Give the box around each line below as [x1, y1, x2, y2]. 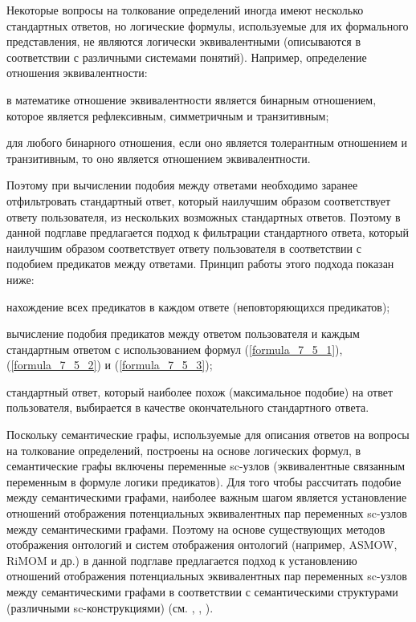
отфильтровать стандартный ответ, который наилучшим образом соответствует [6, 192, 391, 209]
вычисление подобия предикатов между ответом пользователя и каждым [6, 325, 360, 342]
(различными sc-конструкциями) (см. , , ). [6, 599, 214, 616]
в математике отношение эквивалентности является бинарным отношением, [6, 91, 377, 108]
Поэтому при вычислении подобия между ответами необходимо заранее [6, 177, 358, 193]
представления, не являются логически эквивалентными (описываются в [6, 33, 361, 50]
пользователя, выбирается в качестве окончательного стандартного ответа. [6, 399, 369, 416]
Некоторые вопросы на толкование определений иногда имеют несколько [6, 2, 364, 18]
